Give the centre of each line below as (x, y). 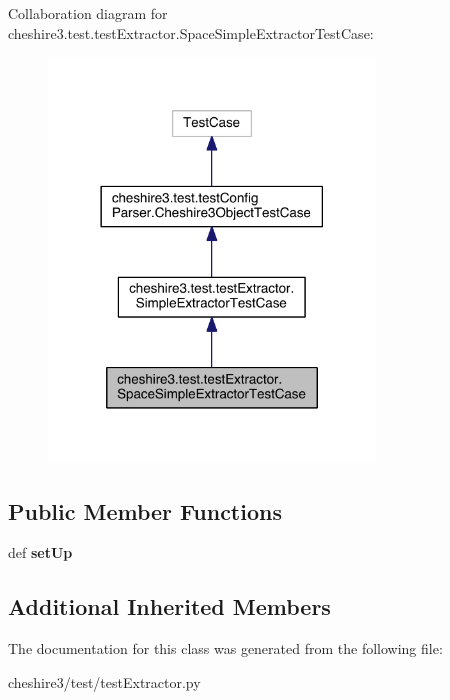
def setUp (40, 552)
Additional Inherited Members (169, 606)
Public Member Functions (145, 510)
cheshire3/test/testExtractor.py (104, 681)
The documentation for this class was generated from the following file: (225, 648)
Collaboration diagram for (88, 13)
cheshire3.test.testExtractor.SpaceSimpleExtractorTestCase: (191, 32)
